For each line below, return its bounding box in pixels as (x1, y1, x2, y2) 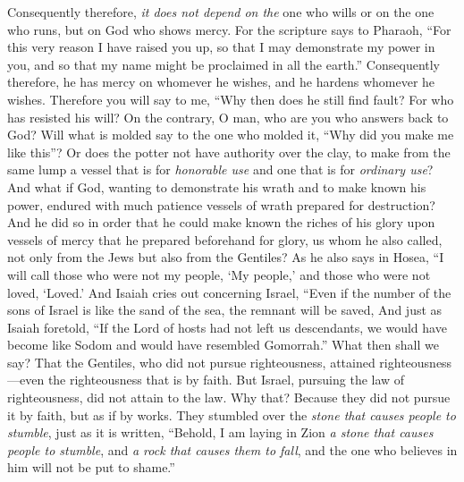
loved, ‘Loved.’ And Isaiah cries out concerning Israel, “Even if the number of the (7, 283, 451, 301)
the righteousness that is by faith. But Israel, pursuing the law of (47, 370, 405, 389)
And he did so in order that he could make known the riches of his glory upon (7, 213, 435, 232)
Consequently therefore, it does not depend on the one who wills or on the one (7, 3, 434, 21)
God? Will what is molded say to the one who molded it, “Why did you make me (7, 125, 454, 144)
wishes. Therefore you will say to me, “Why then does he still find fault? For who (7, 89, 454, 108)
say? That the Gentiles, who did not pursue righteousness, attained (7, 352, 375, 371)
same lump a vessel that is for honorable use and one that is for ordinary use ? (7, 160, 434, 179)
